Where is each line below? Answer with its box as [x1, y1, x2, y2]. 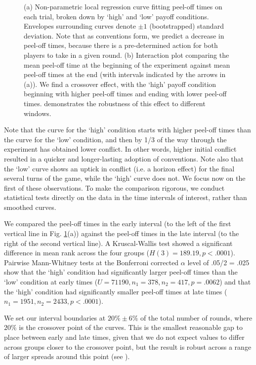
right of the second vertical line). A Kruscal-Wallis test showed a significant [4, 238, 233, 248]
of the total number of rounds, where [140, 312, 253, 323]
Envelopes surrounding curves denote [24, 21, 136, 31]
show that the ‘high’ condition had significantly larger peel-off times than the [4, 267, 238, 277]
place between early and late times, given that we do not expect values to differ [4, 332, 245, 342]
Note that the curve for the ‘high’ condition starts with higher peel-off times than [4, 124, 251, 135]
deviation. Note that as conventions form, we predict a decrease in [24, 30, 224, 41]
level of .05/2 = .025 [187, 257, 250, 267]
